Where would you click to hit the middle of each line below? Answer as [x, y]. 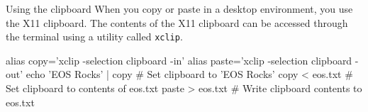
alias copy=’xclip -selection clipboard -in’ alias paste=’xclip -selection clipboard [179, 60]
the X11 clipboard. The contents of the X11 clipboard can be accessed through [177, 22]
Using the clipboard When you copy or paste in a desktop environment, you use [179, 9]
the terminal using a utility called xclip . [94, 37]
